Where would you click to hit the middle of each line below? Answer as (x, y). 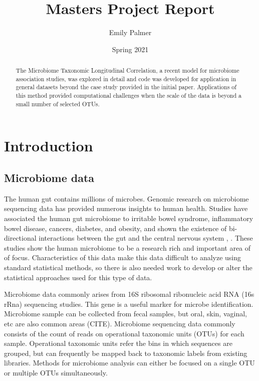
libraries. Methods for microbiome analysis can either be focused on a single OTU (129, 363)
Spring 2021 (130, 49)
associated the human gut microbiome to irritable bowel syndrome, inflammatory (129, 218)
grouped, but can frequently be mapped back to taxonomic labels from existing (126, 353)
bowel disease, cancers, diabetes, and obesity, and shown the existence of (115, 228)
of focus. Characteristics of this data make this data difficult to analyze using (123, 257)
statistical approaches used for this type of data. (78, 277)
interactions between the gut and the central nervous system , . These (146, 238)
